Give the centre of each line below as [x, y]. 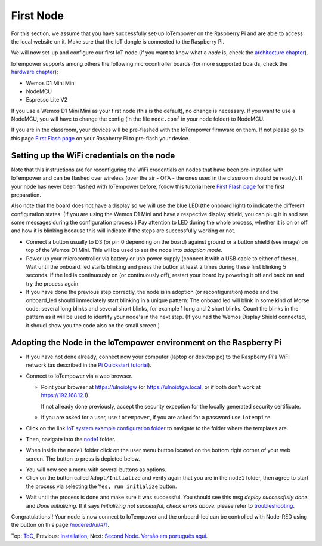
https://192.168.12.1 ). [65, 395]
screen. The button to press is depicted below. [83, 458]
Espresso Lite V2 [47, 100]
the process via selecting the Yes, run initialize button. [101, 486]
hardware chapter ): [35, 72]
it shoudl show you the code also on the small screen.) [93, 325]
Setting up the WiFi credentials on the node [93, 155]
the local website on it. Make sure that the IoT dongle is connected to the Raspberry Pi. [118, 41]
